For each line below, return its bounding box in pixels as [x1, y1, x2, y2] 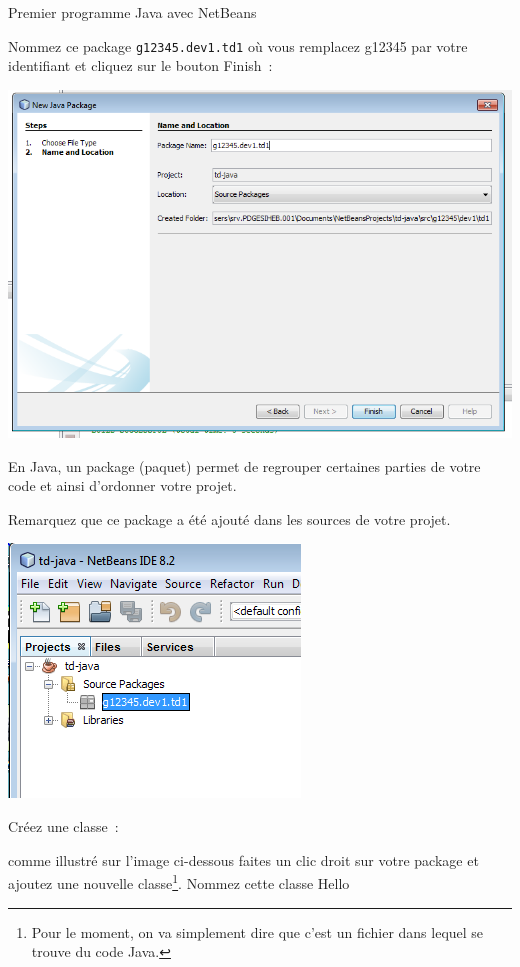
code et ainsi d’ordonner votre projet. [8, 475, 237, 496]
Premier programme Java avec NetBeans [8, 2, 257, 22]
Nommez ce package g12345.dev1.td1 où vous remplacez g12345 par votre [8, 35, 468, 56]
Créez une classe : [8, 816, 119, 837]
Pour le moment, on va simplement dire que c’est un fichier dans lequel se [31, 921, 484, 942]
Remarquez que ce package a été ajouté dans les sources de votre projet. [8, 508, 451, 529]
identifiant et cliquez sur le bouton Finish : [8, 55, 273, 76]
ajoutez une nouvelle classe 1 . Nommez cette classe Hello [8, 870, 350, 893]
